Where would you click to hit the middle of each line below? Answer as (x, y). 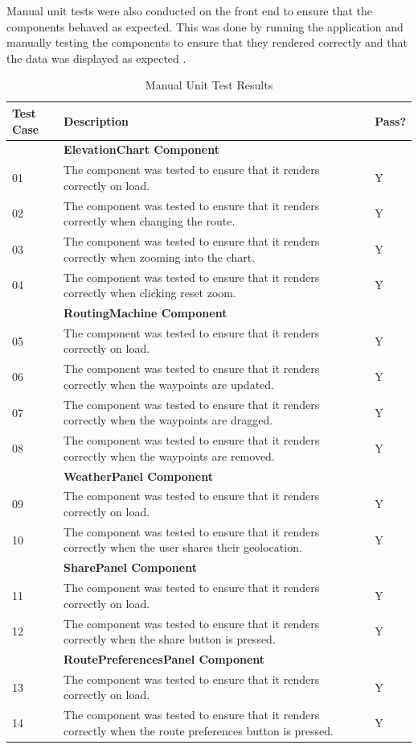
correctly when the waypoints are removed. (169, 455)
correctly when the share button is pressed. (170, 639)
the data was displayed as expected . (96, 58)
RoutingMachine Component (145, 312)
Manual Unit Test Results (209, 85)
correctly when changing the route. (150, 221)
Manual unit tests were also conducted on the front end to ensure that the (190, 10)
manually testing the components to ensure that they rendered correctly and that (207, 42)
